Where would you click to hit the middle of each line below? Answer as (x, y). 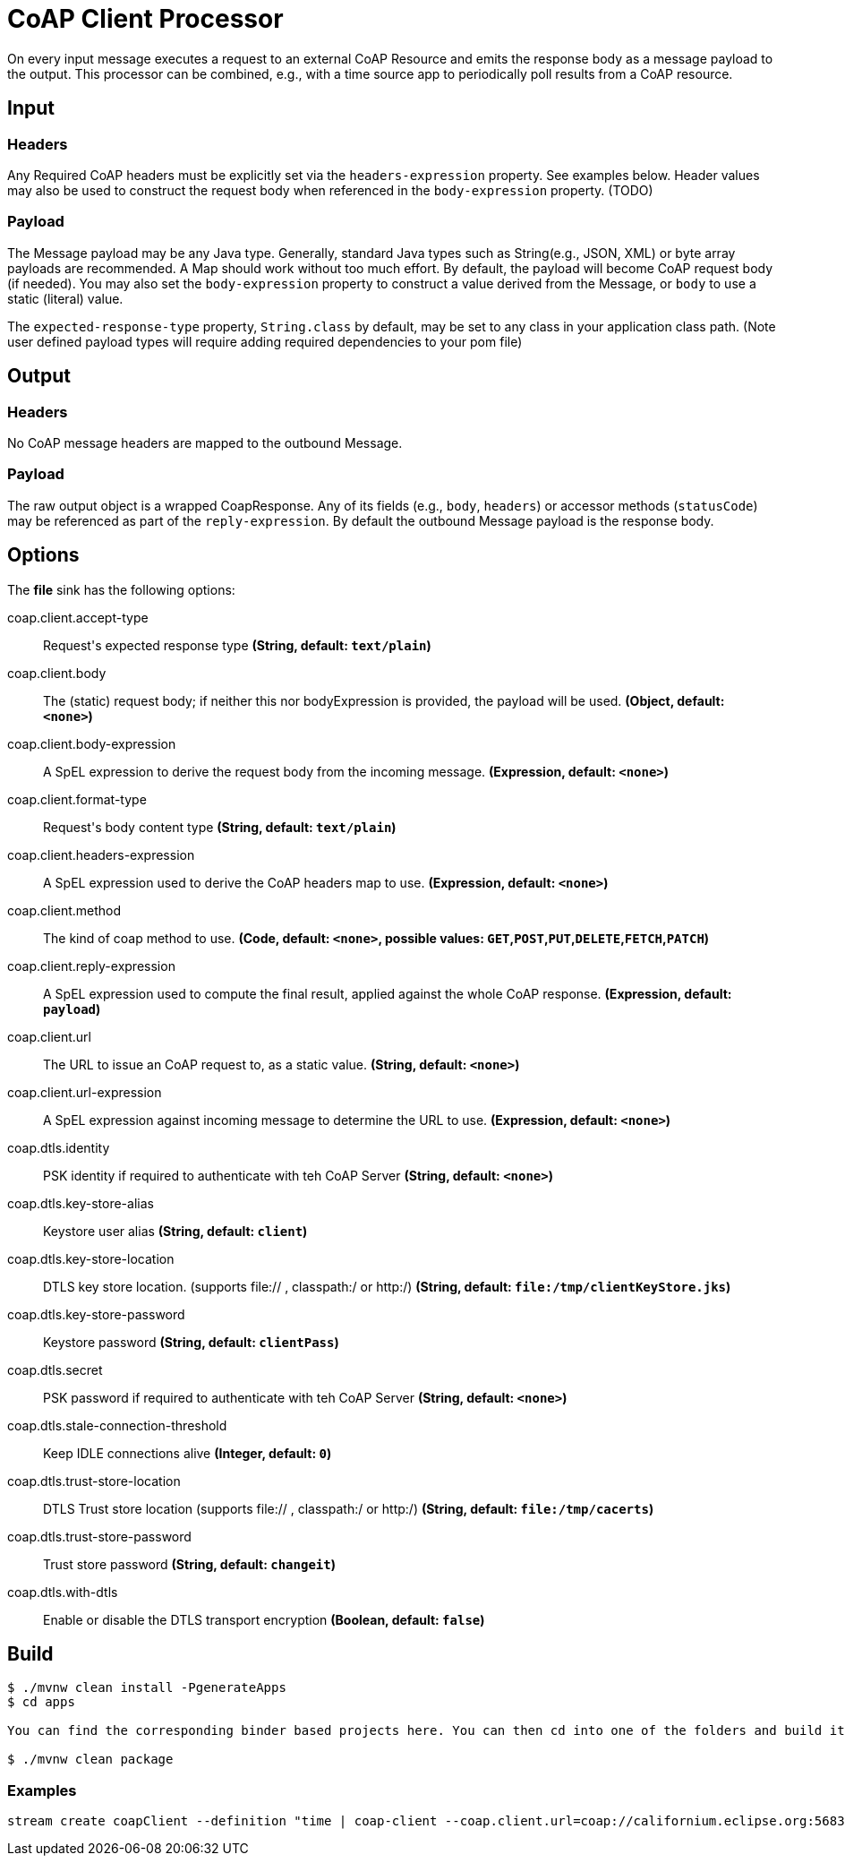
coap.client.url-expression (85, 1092)
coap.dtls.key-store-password (96, 1314)
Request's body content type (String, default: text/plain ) (220, 827)
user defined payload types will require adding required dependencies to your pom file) (265, 341)
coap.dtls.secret (55, 1369)
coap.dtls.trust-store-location (94, 1481)
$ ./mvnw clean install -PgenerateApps (147, 1688)
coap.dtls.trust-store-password (99, 1536)
